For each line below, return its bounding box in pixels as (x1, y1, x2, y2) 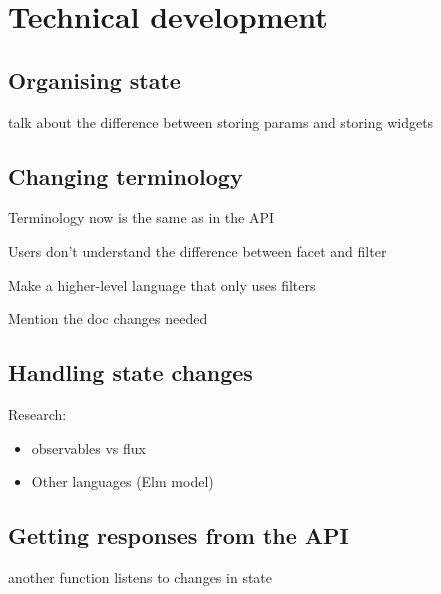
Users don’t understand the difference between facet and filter (8, 240, 387, 261)
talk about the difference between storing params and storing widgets (8, 111, 434, 132)
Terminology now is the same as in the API (8, 207, 275, 228)
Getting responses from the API (8, 520, 349, 551)
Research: (8, 403, 67, 424)
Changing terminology (8, 160, 243, 191)
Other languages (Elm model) (31, 471, 214, 492)
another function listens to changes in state (8, 566, 273, 587)
